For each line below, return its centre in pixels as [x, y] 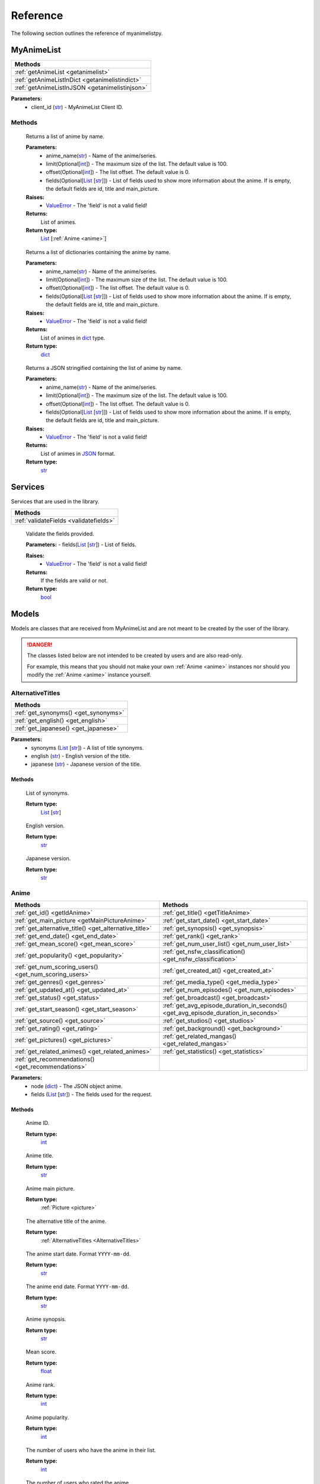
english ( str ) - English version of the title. [81, 756]
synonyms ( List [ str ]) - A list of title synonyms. [88, 747]
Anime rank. [41, 1385]
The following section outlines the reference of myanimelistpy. [87, 33]
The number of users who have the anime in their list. [91, 1450]
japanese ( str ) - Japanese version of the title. [86, 764]
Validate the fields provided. [60, 534]
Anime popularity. [47, 1417]
